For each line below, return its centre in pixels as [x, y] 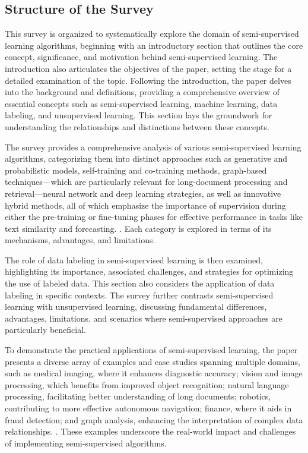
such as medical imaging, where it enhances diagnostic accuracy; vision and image [154, 373]
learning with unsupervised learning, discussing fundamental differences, [136, 306]
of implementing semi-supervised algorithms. [86, 443]
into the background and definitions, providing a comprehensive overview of [142, 92]
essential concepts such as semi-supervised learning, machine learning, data [141, 103]
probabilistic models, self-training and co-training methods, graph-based [136, 170]
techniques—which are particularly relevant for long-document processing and [146, 182]
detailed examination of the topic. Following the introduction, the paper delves [148, 80]
